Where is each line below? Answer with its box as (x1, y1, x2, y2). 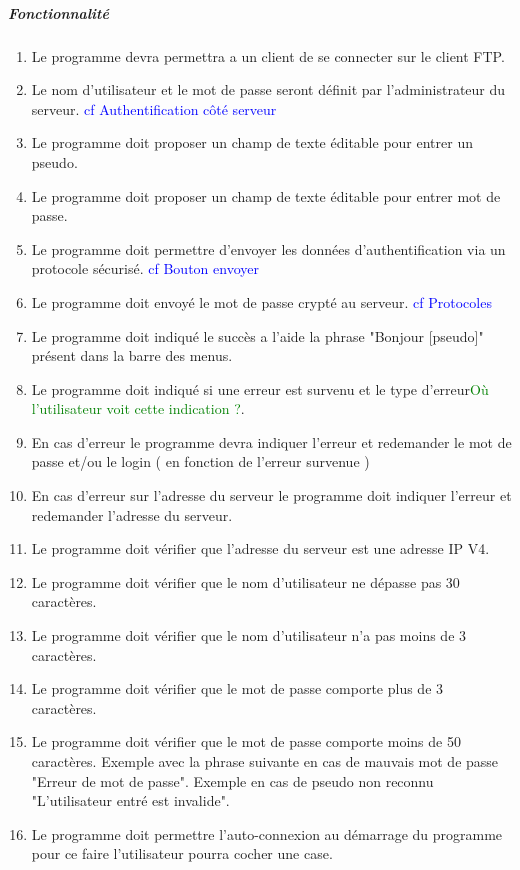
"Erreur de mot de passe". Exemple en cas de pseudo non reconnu (31, 770, 434, 791)
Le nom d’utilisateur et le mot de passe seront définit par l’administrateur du (31, 79, 506, 100)
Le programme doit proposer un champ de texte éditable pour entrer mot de (31, 185, 501, 206)
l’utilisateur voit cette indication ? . (31, 398, 245, 419)
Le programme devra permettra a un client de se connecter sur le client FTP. (31, 45, 505, 66)
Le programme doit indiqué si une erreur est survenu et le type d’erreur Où (31, 378, 489, 399)
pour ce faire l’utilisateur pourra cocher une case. (31, 843, 333, 864)
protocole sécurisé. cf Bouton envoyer (31, 258, 259, 279)
